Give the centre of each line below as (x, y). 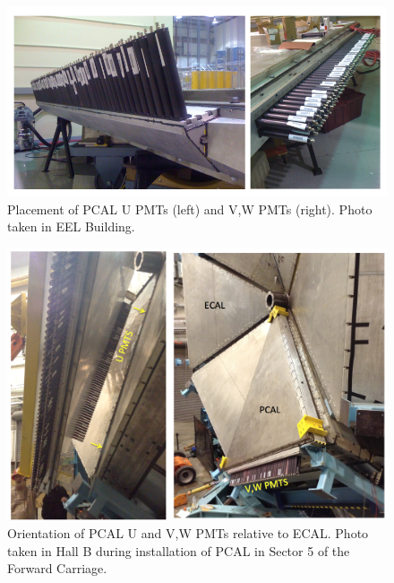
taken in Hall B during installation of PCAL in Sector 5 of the (179, 550)
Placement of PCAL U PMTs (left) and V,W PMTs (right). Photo (190, 209)
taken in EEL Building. (71, 226)
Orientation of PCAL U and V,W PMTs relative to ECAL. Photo (188, 533)
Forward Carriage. (57, 568)
